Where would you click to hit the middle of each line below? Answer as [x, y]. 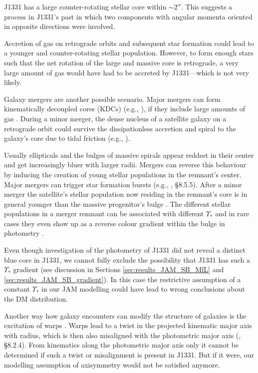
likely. [13, 82]
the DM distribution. [36, 299]
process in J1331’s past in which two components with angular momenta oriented [128, 16]
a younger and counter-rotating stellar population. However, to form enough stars [129, 53]
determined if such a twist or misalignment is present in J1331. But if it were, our [129, 355]
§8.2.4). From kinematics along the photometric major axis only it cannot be [122, 345]
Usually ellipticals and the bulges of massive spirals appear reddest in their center [129, 155]
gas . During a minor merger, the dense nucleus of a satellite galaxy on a [115, 118]
